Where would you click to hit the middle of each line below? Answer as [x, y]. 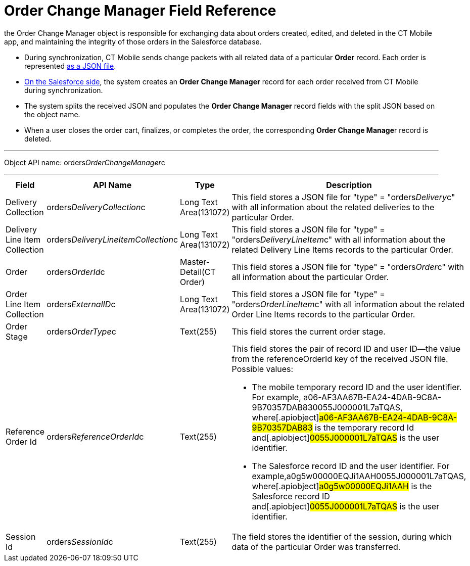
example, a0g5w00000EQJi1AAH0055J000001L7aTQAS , [359, 476]
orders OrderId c [76, 272]
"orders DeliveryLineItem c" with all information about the [339, 239]
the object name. [52, 114]
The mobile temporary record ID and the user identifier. [357, 387]
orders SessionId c [80, 541]
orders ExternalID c [81, 304]
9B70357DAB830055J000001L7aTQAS [326, 407]
